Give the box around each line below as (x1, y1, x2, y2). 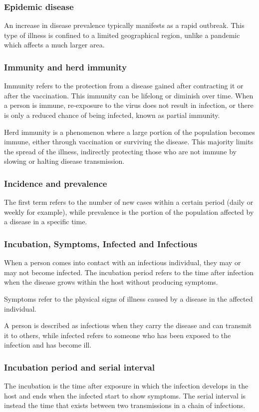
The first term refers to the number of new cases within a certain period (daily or (4, 197, 254, 207)
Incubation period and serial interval (4, 361, 155, 373)
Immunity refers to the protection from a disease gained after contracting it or (4, 80, 244, 91)
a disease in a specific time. (4, 216, 87, 227)
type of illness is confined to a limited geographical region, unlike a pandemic (4, 29, 240, 40)
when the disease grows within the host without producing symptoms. (4, 277, 218, 287)
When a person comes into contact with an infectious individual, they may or (4, 257, 241, 268)
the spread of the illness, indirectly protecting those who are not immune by (4, 146, 237, 156)
